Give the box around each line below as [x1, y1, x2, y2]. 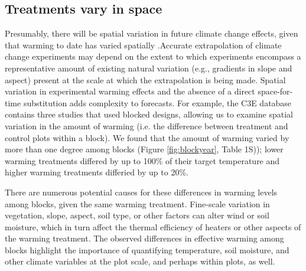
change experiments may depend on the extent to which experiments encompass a [5, 50, 301, 63]
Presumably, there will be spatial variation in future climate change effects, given [5, 27, 298, 40]
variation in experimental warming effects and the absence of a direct [5, 85, 255, 97]
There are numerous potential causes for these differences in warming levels [5, 185, 278, 198]
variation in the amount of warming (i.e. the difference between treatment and [5, 119, 288, 132]
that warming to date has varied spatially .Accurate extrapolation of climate [5, 38, 282, 51]
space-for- [258, 85, 293, 97]
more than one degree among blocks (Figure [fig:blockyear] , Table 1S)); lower [5, 143, 284, 155]
